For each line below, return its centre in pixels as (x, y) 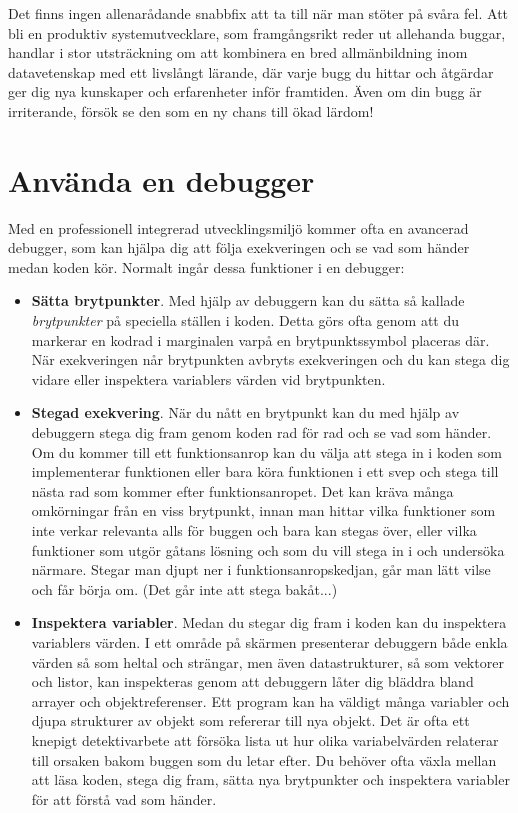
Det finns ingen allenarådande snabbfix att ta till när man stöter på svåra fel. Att (258, 13)
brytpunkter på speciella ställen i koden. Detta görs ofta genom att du (245, 320)
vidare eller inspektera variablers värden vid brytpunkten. (208, 378)
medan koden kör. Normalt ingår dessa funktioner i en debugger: (206, 266)
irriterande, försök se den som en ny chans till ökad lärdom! (191, 110)
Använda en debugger (161, 179)
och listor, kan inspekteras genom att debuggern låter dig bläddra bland (252, 681)
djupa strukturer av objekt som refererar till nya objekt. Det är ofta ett (250, 720)
